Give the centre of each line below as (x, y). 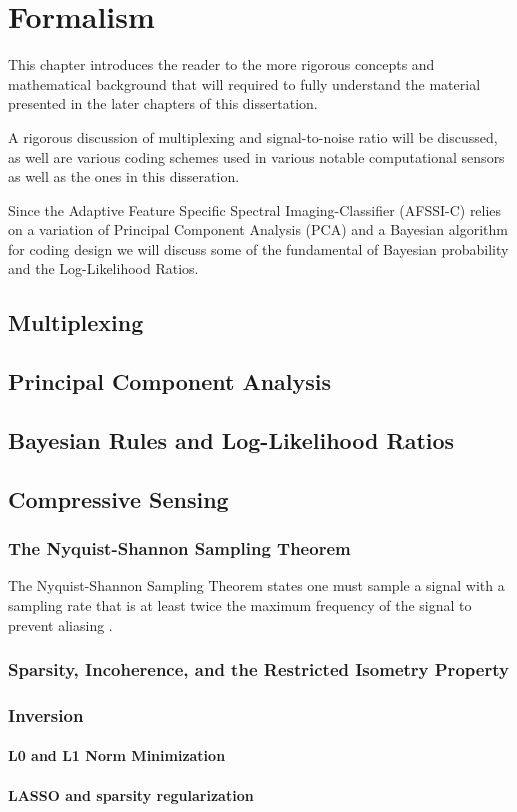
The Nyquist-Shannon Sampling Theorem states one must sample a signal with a (256, 585)
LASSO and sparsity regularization (131, 794)
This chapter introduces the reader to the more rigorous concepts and (221, 64)
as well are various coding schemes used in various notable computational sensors (256, 156)
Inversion (46, 714)
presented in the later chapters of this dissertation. (163, 103)
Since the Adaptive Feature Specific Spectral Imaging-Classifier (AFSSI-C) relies (255, 209)
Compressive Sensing (118, 498)
